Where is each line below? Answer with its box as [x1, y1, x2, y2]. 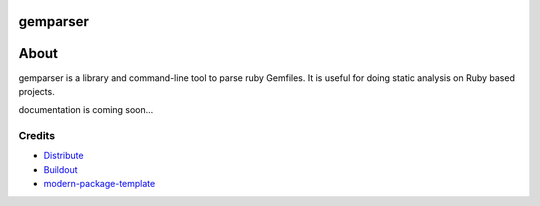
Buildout [43, 163, 79, 175]
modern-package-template [43, 178, 156, 190]
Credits [18, 129, 55, 143]
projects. [18, 85, 55, 97]
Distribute [43, 150, 84, 162]
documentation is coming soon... [18, 104, 154, 116]
